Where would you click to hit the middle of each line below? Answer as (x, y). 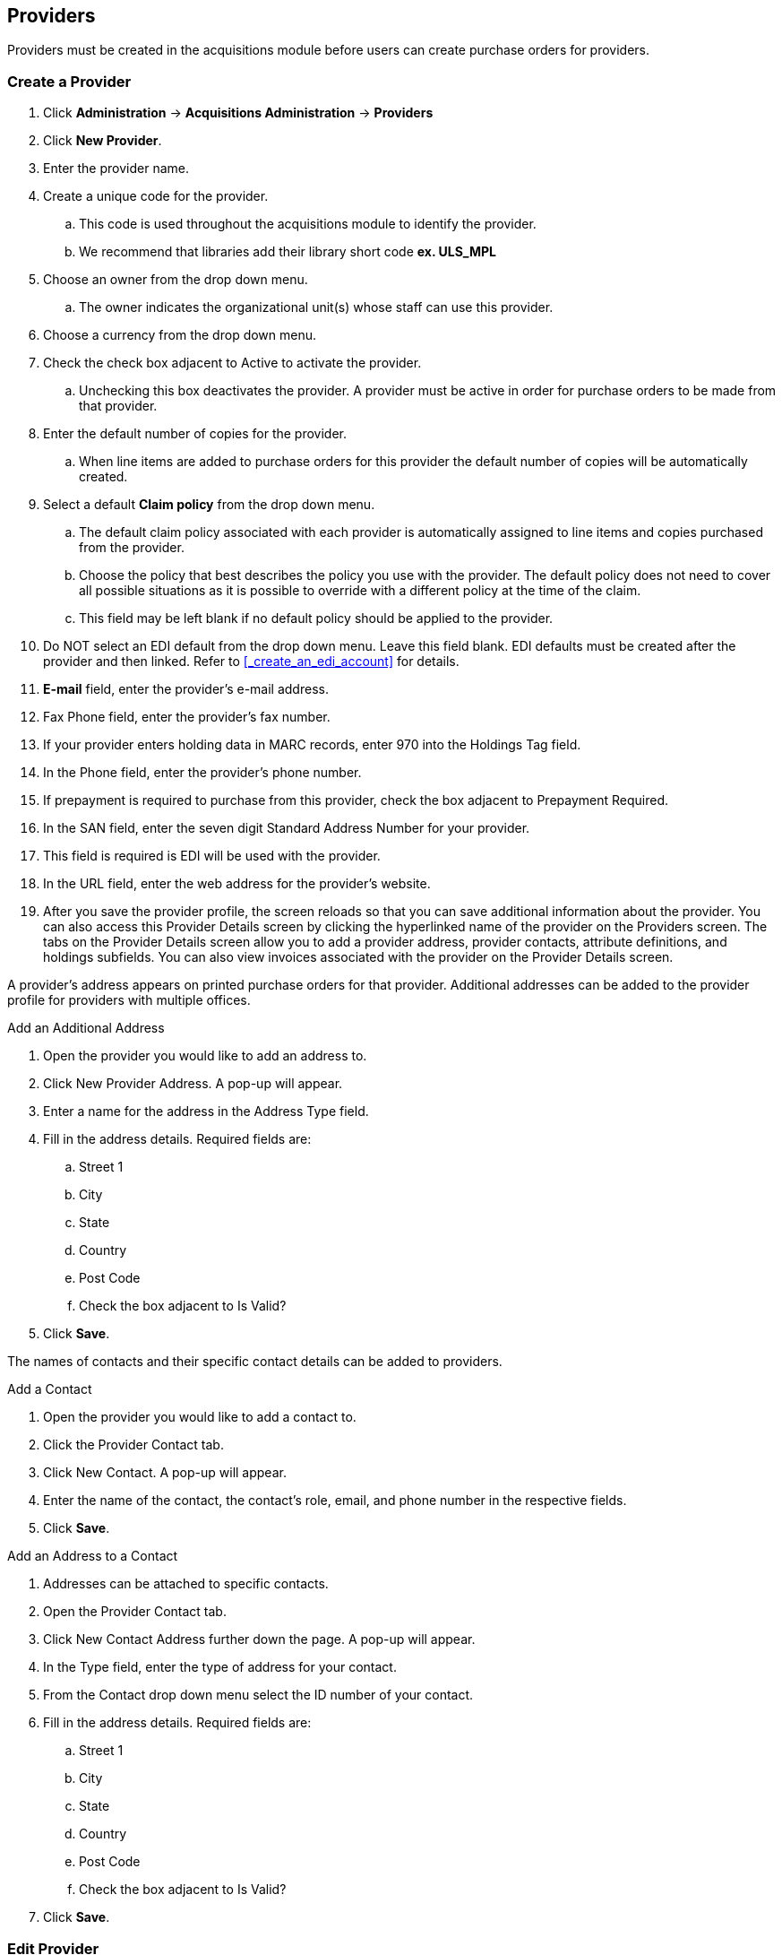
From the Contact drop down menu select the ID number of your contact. (258, 1695)
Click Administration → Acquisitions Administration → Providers (238, 113)
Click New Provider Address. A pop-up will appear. (193, 1084)
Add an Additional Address (86, 1028)
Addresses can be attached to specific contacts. (186, 1584)
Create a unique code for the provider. (156, 196)
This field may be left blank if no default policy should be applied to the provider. (316, 619)
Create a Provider (69, 81)
